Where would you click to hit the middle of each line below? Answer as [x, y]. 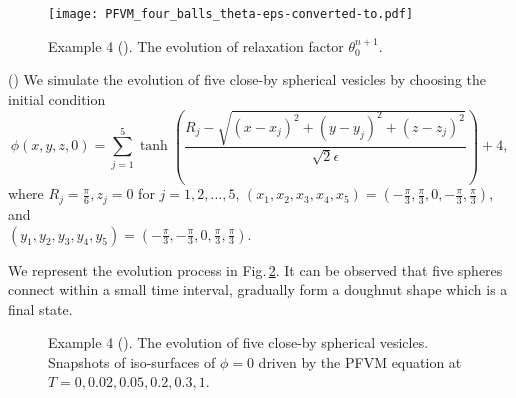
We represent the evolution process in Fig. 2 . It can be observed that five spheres [255, 269]
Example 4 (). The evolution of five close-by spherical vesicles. [238, 342]
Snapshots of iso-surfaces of [132, 361]
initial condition [57, 98]
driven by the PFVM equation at [360, 361]
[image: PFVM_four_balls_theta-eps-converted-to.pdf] [231, 14]
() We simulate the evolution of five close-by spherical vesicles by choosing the [247, 79]
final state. [40, 308]
